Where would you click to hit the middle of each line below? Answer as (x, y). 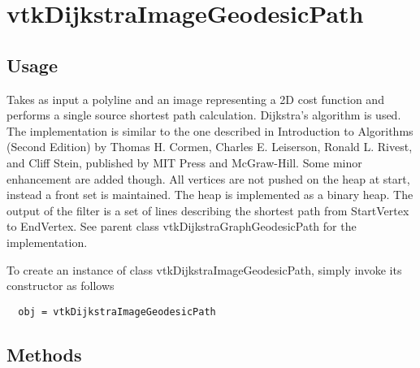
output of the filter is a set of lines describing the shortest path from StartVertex (208, 210)
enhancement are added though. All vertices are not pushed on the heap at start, (208, 178)
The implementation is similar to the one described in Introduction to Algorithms (210, 130)
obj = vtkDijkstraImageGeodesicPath (117, 312)
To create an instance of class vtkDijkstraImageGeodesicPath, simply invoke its (204, 269)
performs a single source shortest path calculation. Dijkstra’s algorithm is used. (204, 115)
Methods (44, 354)
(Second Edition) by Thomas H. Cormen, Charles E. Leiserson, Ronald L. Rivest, (210, 147)
